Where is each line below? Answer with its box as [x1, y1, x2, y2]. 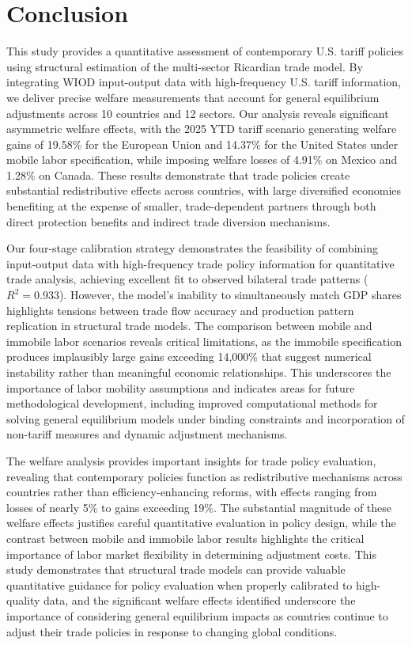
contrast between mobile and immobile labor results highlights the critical [6, 529, 365, 546]
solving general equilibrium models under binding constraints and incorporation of [6, 410, 405, 427]
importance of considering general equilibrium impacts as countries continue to [6, 607, 388, 624]
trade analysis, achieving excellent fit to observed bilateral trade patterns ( [6, 271, 369, 287]
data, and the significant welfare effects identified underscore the [43, 592, 356, 609]
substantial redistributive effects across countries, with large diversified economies [6, 182, 402, 199]
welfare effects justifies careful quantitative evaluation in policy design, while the [6, 514, 396, 531]
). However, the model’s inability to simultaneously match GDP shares [59, 286, 402, 303]
